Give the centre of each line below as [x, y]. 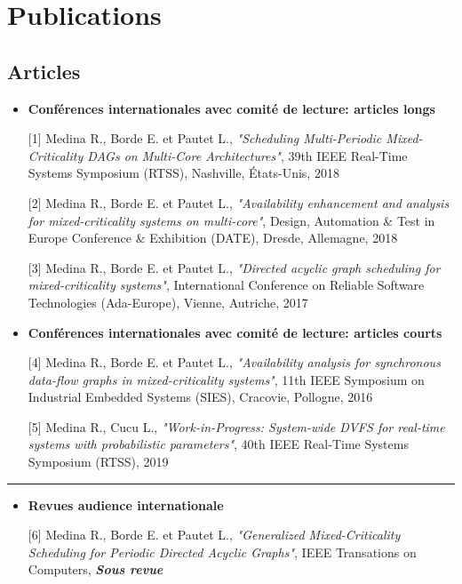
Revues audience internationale [126, 504]
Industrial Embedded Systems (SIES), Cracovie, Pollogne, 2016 [200, 397]
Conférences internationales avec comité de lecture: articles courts [235, 332]
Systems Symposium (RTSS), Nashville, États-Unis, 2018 [183, 173]
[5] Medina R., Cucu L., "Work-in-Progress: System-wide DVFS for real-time [236, 426]
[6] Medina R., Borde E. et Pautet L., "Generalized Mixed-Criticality [214, 535]
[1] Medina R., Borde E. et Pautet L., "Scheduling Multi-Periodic [205, 138]
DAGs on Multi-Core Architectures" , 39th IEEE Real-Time [247, 155]
